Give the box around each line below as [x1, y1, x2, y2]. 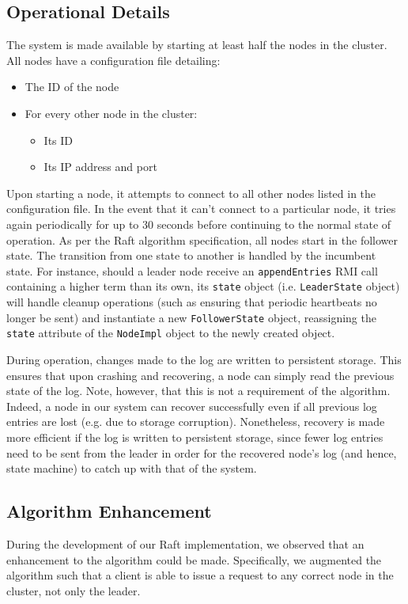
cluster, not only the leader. [6, 582, 141, 598]
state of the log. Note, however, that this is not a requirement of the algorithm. [6, 382, 391, 399]
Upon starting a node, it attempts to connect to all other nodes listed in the [6, 184, 376, 201]
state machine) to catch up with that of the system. [6, 460, 257, 477]
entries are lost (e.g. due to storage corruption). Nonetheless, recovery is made [6, 413, 385, 430]
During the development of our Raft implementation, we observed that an [6, 535, 365, 552]
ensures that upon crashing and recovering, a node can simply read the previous [6, 367, 395, 383]
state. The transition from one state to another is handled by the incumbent [6, 247, 376, 264]
